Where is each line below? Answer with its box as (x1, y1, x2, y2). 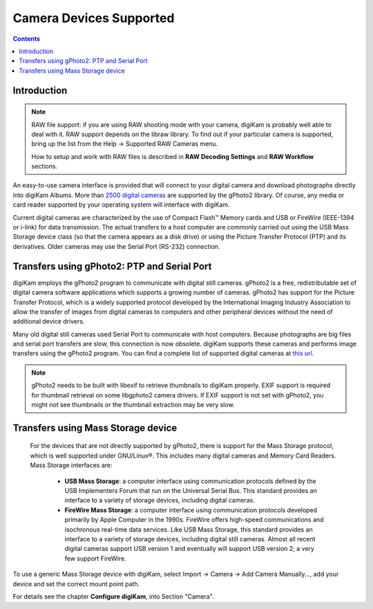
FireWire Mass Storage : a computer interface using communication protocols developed (64, 505, 318, 514)
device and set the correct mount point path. (12, 579, 140, 588)
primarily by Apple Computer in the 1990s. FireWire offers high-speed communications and (64, 516, 324, 524)
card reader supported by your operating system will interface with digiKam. (12, 200, 230, 209)
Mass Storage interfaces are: (30, 461, 113, 469)
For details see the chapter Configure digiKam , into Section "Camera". (12, 592, 214, 601)
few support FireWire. (64, 554, 126, 563)
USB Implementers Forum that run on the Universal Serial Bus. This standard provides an (64, 486, 317, 494)
